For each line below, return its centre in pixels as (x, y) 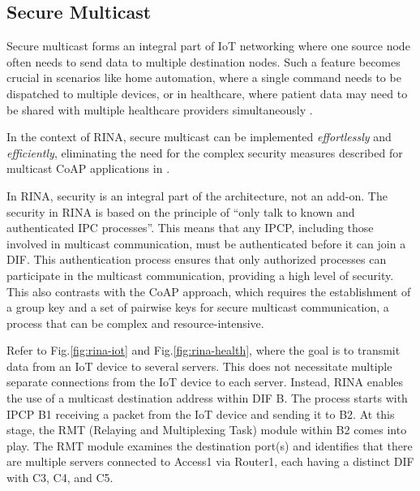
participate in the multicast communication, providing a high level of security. (200, 275)
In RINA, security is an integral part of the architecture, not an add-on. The (197, 195)
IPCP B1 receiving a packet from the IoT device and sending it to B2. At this (201, 413)
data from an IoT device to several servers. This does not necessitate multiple (199, 366)
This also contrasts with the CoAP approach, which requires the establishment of (209, 291)
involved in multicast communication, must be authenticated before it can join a (206, 243)
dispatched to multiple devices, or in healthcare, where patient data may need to (207, 93)
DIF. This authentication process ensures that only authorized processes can (197, 259)
